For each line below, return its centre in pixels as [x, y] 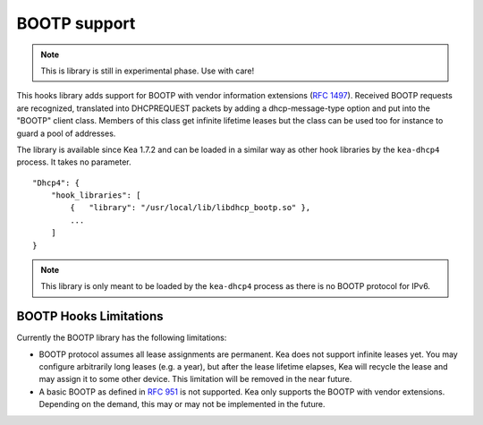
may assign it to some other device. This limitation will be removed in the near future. [195, 379]
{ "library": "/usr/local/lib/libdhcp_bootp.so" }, [191, 208]
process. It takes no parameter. [74, 162]
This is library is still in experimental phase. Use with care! [148, 71]
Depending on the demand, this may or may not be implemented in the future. [182, 404]
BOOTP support [76, 23]
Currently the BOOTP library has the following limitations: [122, 338]
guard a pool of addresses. [66, 133]
